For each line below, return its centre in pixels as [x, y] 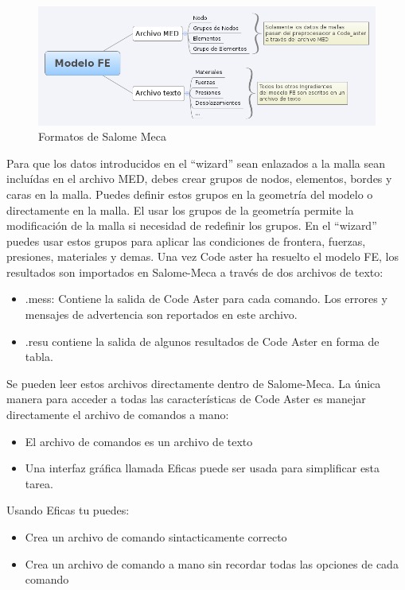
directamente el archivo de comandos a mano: [118, 415]
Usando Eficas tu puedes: [68, 510]
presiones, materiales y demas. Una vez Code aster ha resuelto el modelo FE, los [202, 256]
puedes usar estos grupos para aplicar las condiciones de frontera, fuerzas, [186, 241]
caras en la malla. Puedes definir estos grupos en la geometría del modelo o [190, 194]
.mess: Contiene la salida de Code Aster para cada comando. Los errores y [206, 299]
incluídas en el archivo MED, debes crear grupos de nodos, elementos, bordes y [199, 179]
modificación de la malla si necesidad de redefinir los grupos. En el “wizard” [192, 225]
